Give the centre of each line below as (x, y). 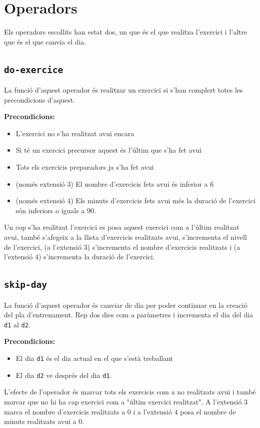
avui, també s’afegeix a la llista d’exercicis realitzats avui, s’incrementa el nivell (125, 237)
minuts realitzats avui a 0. (44, 421)
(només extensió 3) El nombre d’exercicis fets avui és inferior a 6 (115, 183)
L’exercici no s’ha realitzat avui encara (75, 133)
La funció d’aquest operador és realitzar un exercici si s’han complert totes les (123, 90)
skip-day (25, 285)
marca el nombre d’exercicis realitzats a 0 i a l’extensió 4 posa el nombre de (120, 411)
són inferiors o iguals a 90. (56, 210)
